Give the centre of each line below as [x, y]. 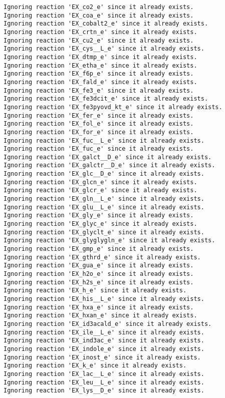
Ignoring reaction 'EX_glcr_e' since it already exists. [100, 190]
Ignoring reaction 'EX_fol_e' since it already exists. [99, 124]
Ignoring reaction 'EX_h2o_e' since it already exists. [99, 274]
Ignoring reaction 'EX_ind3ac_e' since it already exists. [104, 341]
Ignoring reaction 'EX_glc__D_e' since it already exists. [104, 174]
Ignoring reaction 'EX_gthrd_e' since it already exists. [102, 257]
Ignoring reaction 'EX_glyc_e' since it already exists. [100, 224]
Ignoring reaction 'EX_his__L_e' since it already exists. [104, 299]
